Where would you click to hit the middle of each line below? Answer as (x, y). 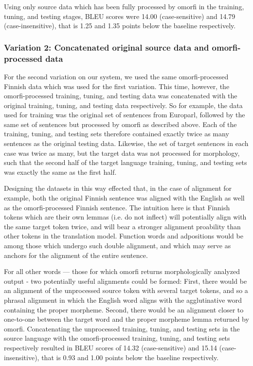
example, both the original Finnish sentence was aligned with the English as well (124, 198)
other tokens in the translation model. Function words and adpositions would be (124, 236)
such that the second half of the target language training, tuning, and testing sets (126, 162)
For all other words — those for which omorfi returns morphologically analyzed (122, 271)
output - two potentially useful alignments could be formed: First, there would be (126, 281)
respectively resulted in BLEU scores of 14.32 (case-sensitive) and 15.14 (110, 347)
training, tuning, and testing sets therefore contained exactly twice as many (117, 134)
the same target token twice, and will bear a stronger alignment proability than (122, 226)
